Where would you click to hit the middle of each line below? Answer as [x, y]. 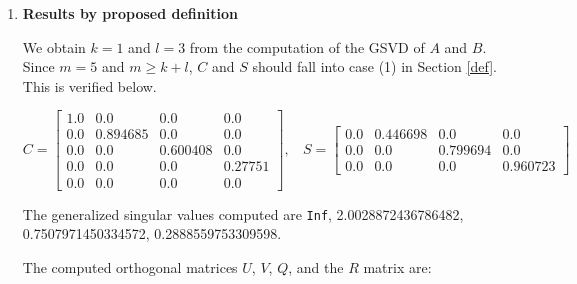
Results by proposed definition [130, 13]
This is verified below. [89, 85]
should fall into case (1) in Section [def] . [374, 66]
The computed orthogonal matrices [130, 266]
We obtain [54, 46]
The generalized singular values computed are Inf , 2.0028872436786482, [243, 213]
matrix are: [397, 266]
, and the [316, 266]
